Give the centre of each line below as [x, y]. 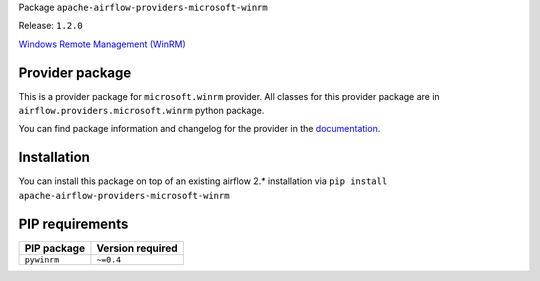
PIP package [54, 248]
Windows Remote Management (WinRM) [102, 44]
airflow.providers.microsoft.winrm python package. [141, 111]
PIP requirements [73, 223]
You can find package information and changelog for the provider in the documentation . [199, 129]
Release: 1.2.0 [51, 26]
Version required [137, 248]
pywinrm [42, 259]
